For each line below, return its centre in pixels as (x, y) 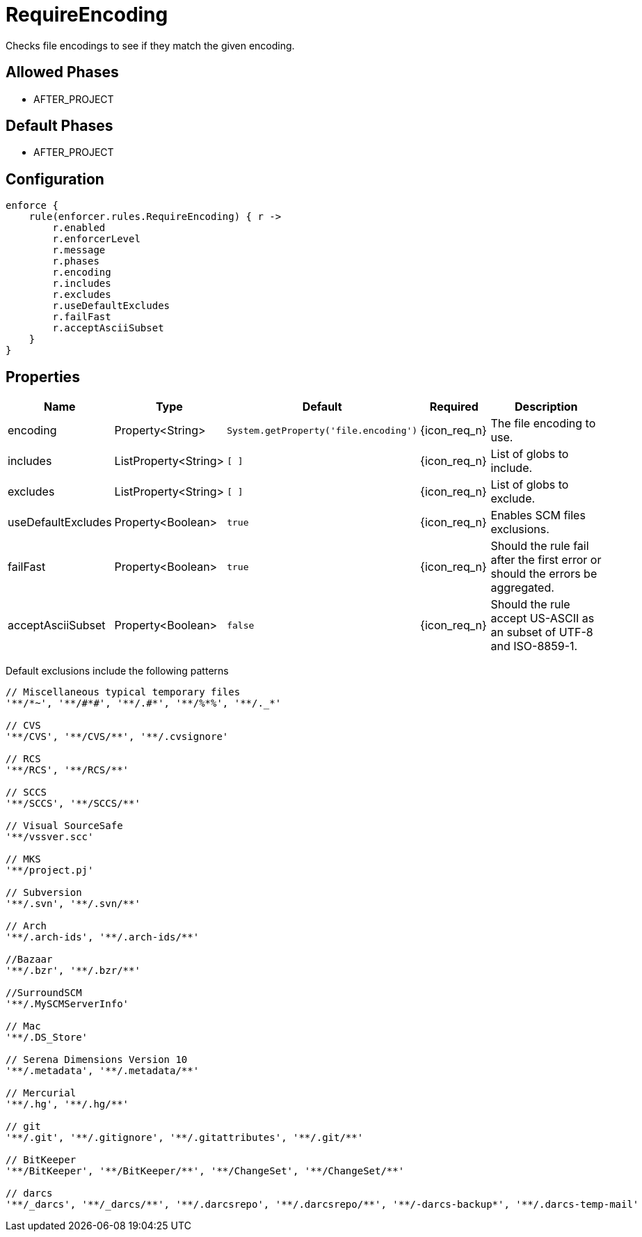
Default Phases (59, 126)
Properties (43, 377)
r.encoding (82, 273)
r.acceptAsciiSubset (108, 328)
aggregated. (522, 588)
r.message (79, 250)
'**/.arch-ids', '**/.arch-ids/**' (103, 937)
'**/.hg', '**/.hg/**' (67, 1104)
